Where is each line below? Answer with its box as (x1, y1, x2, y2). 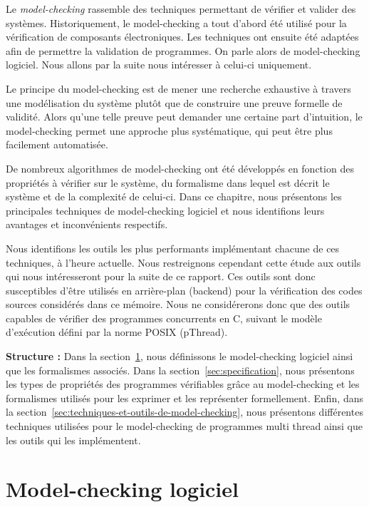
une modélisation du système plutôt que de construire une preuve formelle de (6, 95, 343, 110)
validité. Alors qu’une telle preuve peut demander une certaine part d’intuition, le (6, 109, 363, 124)
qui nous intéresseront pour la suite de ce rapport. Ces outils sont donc (6, 269, 316, 284)
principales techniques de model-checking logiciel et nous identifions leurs (6, 203, 325, 217)
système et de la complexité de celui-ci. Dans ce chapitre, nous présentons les (6, 189, 342, 204)
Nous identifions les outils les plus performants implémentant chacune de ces (6, 240, 340, 255)
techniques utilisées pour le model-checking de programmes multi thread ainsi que (6, 419, 363, 434)
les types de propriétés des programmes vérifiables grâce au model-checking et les (6, 377, 360, 391)
